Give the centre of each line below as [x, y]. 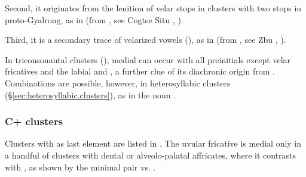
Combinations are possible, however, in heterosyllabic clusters [118, 83]
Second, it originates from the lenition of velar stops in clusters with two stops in [153, 8]
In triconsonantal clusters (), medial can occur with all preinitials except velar [148, 59]
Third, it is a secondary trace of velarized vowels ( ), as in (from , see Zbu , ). [146, 40]
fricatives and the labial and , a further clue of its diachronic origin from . [140, 71]
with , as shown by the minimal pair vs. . [80, 167]
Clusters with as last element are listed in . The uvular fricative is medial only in [153, 143]
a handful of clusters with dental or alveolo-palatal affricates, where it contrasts [151, 155]
